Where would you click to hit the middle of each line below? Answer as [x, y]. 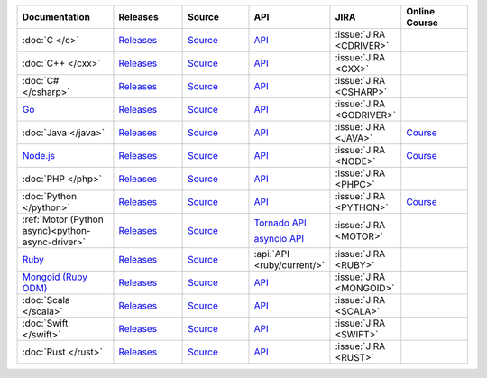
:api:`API [272, 254]
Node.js [39, 156]
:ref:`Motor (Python [63, 219]
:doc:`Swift [45, 323]
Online [421, 11]
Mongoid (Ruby [55, 277]
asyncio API [279, 239]
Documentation [56, 17]
